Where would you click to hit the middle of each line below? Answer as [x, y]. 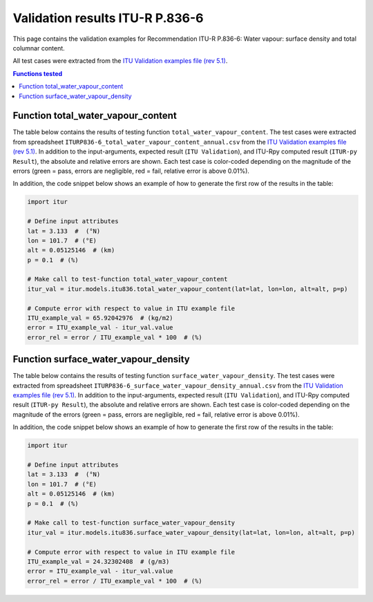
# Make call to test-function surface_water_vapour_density [131, 523]
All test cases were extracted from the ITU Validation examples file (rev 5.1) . [120, 61]
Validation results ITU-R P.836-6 [108, 18]
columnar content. [39, 48]
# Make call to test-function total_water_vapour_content [127, 279]
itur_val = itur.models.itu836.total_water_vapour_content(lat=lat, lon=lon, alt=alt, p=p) [188, 289]
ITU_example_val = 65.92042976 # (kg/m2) [100, 318]
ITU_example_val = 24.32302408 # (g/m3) [98, 561]
